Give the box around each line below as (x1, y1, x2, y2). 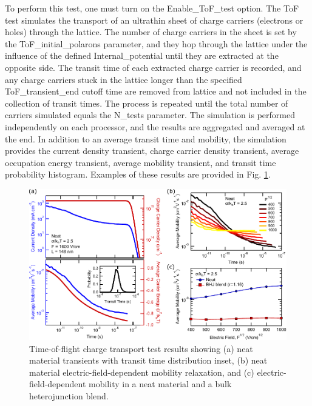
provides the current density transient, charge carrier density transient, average (5, 144, 299, 157)
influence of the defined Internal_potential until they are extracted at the (5, 49, 279, 62)
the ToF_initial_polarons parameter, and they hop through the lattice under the (5, 37, 308, 50)
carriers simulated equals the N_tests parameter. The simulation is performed (5, 108, 295, 121)
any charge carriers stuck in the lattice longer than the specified (5, 73, 242, 85)
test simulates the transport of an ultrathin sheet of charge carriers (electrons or (5, 13, 304, 26)
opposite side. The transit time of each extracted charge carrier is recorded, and (5, 61, 302, 73)
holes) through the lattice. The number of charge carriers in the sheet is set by (5, 25, 297, 38)
